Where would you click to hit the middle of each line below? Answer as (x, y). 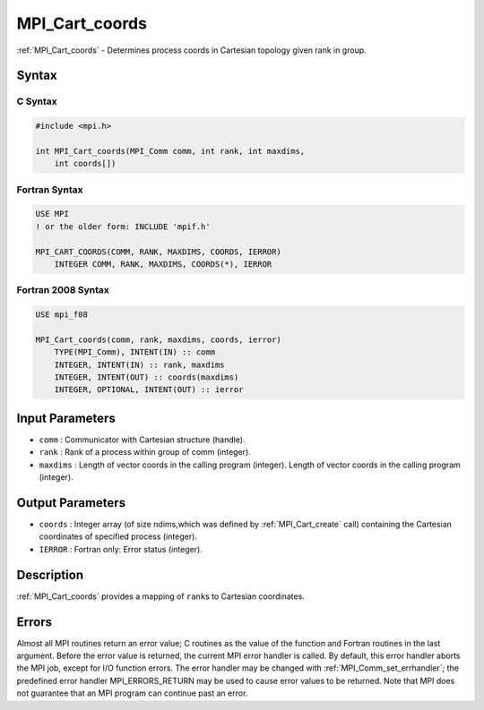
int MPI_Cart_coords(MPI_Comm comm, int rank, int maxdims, (170, 151)
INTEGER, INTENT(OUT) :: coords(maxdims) (147, 377)
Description (50, 574)
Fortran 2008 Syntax (63, 290)
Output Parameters (71, 503)
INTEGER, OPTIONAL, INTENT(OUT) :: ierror (149, 390)
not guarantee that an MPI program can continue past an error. (132, 693)
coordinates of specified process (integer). (118, 536)
